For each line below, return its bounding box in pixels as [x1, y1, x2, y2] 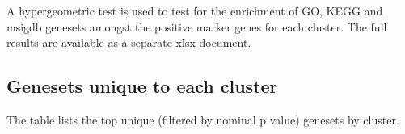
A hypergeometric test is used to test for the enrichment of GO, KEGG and [6, 2, 383, 19]
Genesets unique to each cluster [6, 73, 278, 98]
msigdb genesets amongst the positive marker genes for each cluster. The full [6, 18, 387, 35]
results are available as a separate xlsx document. [6, 34, 251, 51]
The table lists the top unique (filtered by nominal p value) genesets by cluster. [6, 111, 399, 128]
